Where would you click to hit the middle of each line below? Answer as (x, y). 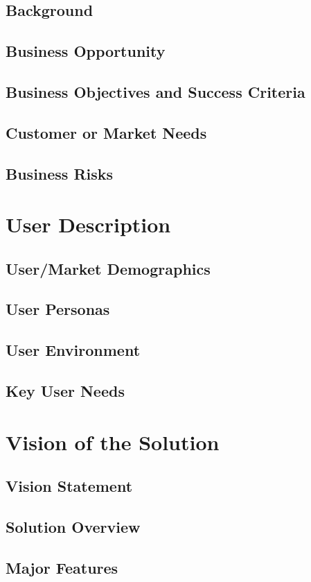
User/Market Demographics (108, 268)
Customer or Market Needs (106, 132)
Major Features (62, 567)
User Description (88, 224)
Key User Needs (65, 391)
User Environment (73, 350)
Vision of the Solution (113, 442)
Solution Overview (73, 526)
